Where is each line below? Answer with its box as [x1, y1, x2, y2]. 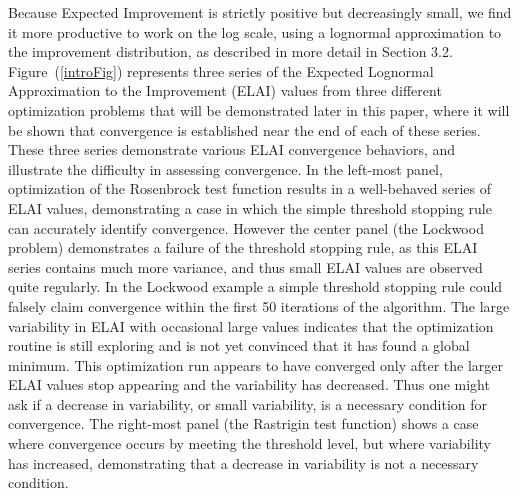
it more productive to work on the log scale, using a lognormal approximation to [8, 21, 502, 42]
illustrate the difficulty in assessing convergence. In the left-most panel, [8, 158, 443, 179]
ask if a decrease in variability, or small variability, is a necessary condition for [8, 393, 488, 414]
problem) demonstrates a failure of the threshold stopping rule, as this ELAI [8, 237, 478, 258]
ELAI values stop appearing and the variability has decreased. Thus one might [8, 374, 490, 395]
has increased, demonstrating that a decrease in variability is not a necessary [8, 452, 479, 473]
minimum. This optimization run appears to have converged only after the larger [8, 354, 504, 375]
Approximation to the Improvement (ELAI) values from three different [8, 80, 442, 101]
